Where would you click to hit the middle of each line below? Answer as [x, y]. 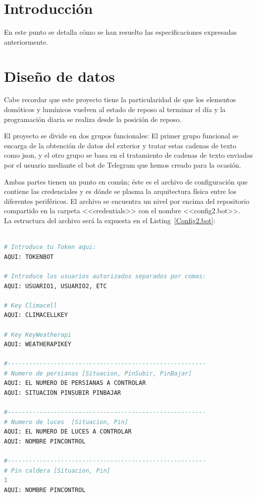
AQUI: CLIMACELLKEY [36, 315]
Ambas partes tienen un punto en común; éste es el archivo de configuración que [126, 181]
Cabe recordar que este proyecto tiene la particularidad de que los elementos [120, 99]
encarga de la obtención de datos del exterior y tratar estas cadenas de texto [120, 145]
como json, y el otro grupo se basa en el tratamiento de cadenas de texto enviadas [128, 155]
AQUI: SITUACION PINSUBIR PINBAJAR [63, 393]
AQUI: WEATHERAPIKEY [38, 344]
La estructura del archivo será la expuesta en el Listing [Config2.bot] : [110, 220]
